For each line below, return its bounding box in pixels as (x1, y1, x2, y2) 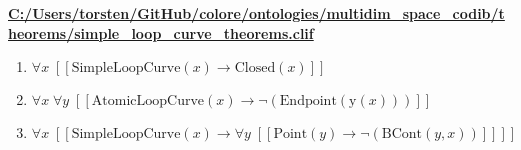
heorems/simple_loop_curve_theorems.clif (8, 22, 314, 43)
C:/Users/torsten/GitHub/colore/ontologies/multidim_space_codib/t (8, 3, 505, 23)
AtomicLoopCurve (91, 94, 205, 109)
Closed (234, 61, 276, 76)
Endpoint (279, 94, 337, 109)
